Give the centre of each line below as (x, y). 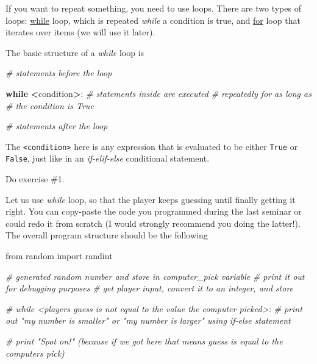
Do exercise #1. (35, 179)
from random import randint (59, 256)
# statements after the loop (57, 126)
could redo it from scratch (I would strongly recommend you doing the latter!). (153, 223)
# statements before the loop (59, 73)
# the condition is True (50, 105)
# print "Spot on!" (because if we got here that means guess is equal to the (144, 341)
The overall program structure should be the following (107, 235)
